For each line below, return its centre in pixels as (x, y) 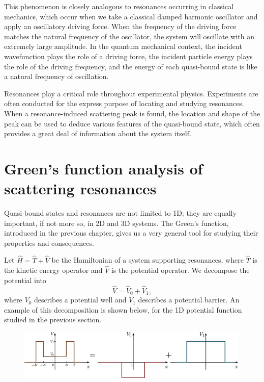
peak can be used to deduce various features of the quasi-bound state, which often (132, 123)
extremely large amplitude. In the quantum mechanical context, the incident (123, 46)
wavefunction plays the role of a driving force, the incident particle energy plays (128, 56)
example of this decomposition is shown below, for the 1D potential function (123, 309)
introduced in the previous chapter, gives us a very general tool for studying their (131, 233)
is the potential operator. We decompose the (180, 270)
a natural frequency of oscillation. (56, 76)
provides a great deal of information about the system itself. (98, 133)
